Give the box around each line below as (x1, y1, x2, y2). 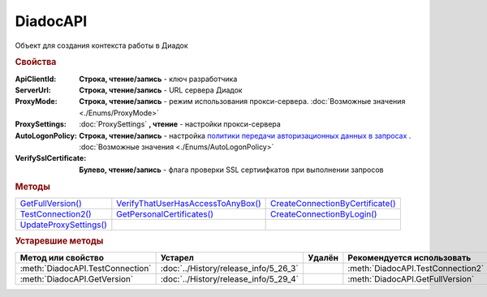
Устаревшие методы (15, 235, 104, 247)
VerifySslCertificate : (15, 153, 87, 163)
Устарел (160, 252, 195, 264)
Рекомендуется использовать (347, 252, 472, 264)
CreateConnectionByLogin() (270, 208, 377, 219)
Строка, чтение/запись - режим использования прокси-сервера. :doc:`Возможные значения (79, 97, 406, 106)
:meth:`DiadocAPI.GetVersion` (19, 273, 134, 285)
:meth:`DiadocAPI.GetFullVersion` (347, 273, 475, 285)
